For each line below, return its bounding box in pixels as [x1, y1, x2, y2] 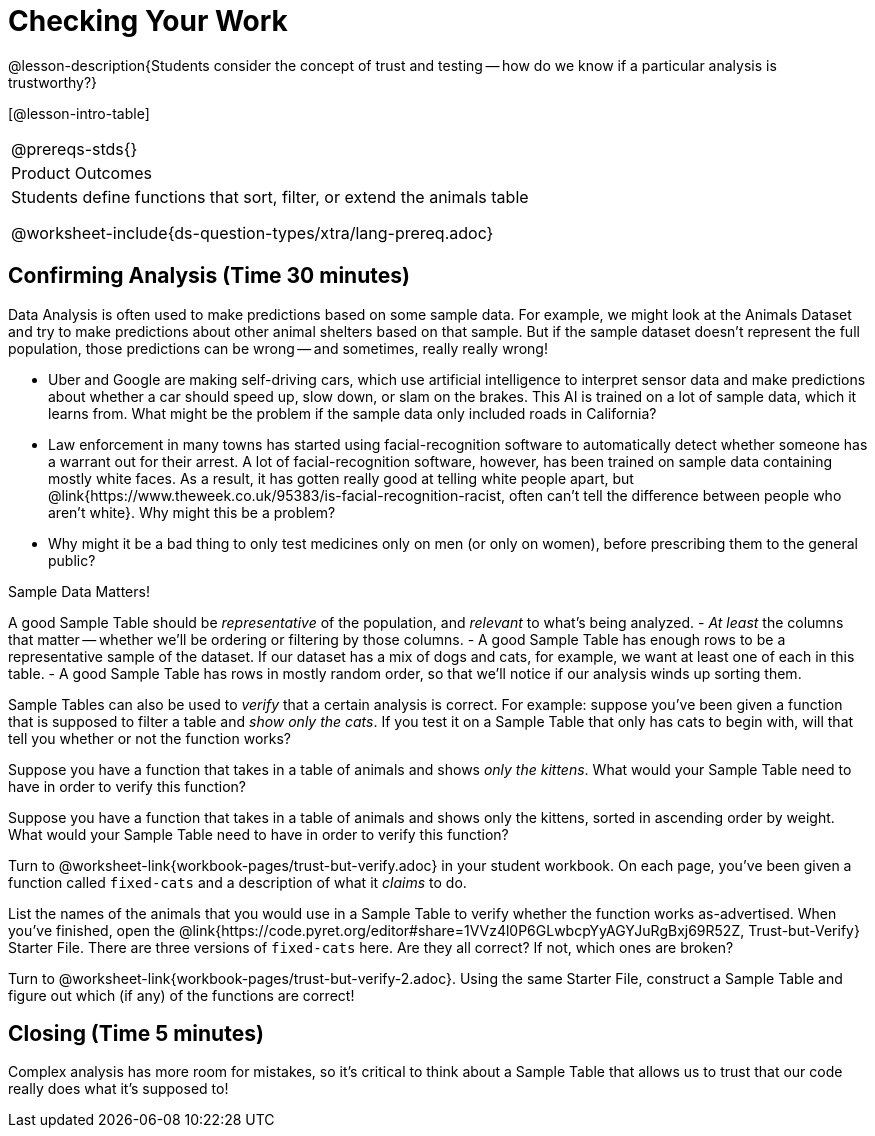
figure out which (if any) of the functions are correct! [8, 986, 355, 1004]
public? [48, 551, 96, 569]
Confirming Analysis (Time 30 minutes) [8, 263, 410, 289]
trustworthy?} [8, 73, 98, 91]
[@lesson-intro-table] [8, 104, 150, 122]
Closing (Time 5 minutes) [8, 1021, 264, 1047]
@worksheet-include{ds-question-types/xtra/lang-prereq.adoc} [11, 222, 494, 243]
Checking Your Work [8, 4, 288, 38]
